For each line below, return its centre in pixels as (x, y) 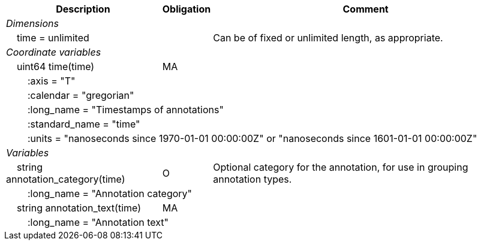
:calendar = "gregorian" (81, 95)
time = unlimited (53, 38)
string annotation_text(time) (79, 208)
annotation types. (252, 179)
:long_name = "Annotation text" (98, 222)
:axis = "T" (52, 81)
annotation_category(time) (66, 179)
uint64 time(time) (56, 66)
